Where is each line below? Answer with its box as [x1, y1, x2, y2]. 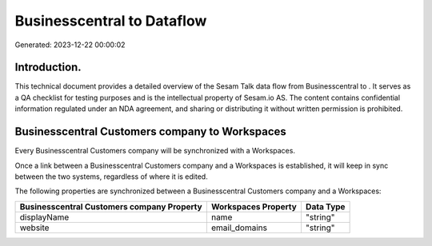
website [19, 222, 50, 233]
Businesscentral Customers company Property [19, 200, 203, 212]
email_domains [210, 222, 268, 233]
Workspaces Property [210, 200, 298, 212]
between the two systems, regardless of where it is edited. [14, 172, 208, 181]
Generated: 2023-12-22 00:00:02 [14, 40, 126, 50]
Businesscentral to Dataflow [14, 12, 207, 30]
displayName [19, 212, 70, 223]
